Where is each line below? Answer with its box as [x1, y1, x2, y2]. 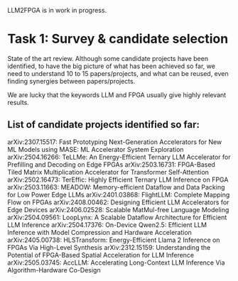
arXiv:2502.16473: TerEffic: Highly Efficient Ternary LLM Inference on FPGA [7, 175, 229, 184]
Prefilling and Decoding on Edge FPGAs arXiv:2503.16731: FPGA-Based [7, 160, 215, 169]
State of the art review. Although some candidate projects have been [7, 54, 208, 62]
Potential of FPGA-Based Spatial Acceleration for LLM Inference [7, 250, 195, 259]
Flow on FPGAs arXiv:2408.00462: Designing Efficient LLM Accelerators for [7, 198, 229, 206]
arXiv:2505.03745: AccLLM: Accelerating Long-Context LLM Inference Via [7, 258, 225, 267]
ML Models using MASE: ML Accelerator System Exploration [7, 145, 184, 153]
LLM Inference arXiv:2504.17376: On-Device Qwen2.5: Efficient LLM [7, 220, 207, 229]
